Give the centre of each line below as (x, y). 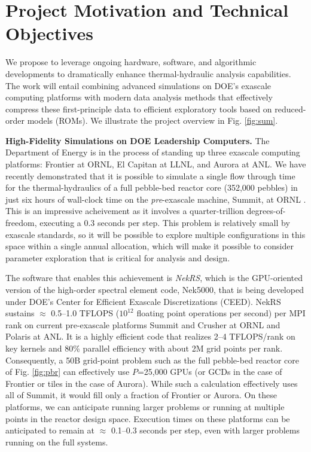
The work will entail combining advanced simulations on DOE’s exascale (138, 85)
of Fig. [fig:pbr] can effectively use (68, 372)
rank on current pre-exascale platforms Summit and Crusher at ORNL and (143, 324)
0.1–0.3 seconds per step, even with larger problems (205, 430)
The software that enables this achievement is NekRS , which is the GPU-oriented (154, 278)
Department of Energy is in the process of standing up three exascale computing (153, 152)
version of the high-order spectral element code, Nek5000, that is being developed (155, 289)
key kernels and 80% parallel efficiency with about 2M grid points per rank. (144, 348)
